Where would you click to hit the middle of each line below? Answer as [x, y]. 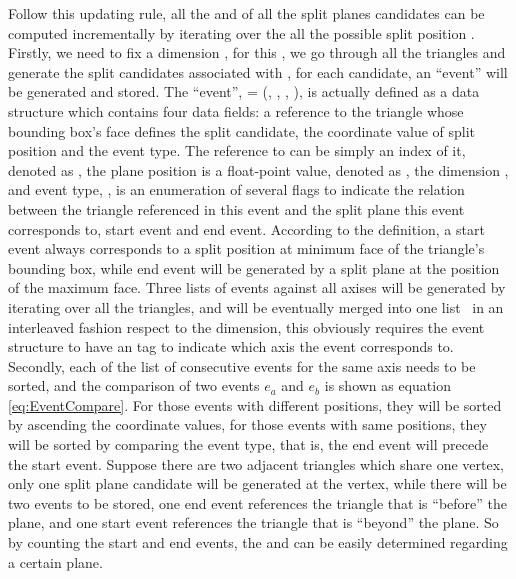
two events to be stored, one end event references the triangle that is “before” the [257, 502]
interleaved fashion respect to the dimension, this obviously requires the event [246, 326]
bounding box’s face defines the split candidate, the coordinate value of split [242, 130]
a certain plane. [55, 561]
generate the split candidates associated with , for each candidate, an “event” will [258, 71]
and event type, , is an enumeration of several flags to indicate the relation [236, 189]
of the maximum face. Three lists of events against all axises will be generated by [257, 287]
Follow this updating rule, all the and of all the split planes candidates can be [246, 13]
